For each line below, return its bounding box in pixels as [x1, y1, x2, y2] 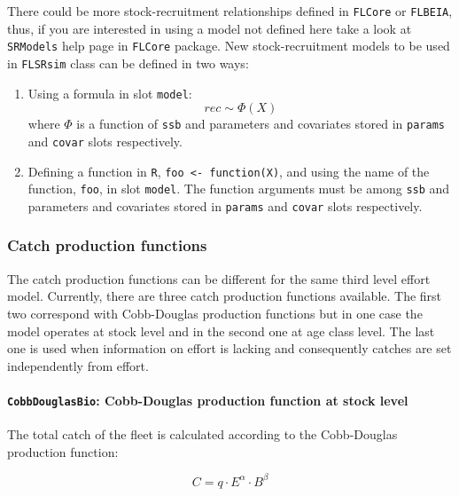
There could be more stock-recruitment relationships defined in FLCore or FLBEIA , [7, 2, 453, 20]
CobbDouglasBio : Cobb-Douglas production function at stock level [7, 390, 408, 409]
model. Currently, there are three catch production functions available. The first [7, 287, 442, 305]
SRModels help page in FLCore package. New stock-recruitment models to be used [7, 36, 450, 55]
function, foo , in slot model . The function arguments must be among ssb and [27, 179, 450, 198]
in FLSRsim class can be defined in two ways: [7, 53, 249, 72]
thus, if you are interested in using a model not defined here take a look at [7, 19, 412, 37]
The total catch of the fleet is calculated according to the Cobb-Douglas [7, 425, 398, 444]
